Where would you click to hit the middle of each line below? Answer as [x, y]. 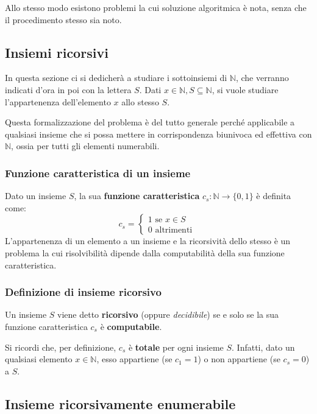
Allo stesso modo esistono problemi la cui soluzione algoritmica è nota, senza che [156, 7]
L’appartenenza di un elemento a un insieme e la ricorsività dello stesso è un [148, 241]
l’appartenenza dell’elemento [58, 101]
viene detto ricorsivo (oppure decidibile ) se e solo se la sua [168, 314]
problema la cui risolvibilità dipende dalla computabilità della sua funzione [145, 252]
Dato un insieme [36, 196]
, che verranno [262, 78]
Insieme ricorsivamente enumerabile [120, 403]
